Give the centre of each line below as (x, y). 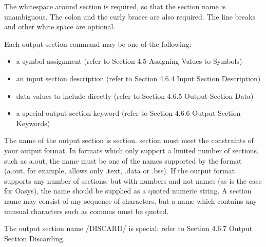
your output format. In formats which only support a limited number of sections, (131, 150)
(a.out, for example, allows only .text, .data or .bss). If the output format (120, 171)
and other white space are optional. (60, 27)
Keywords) (33, 123)
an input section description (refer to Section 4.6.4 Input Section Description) (138, 78)
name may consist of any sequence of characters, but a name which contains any (130, 200)
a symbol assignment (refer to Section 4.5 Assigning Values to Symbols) (129, 61)
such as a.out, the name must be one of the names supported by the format (123, 160)
